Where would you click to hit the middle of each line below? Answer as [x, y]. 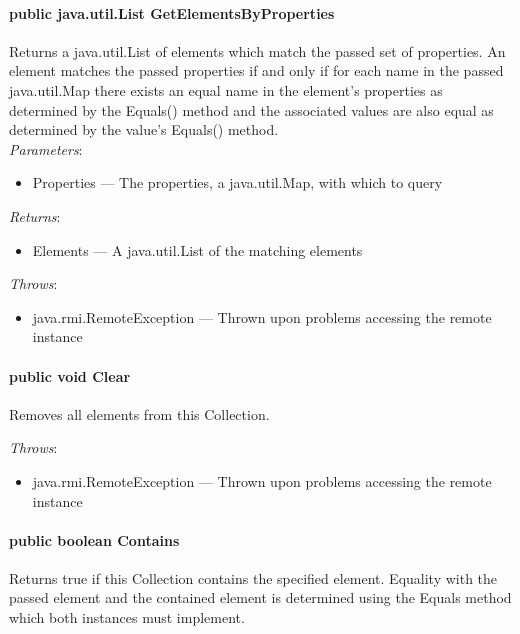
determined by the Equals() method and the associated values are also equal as [251, 109]
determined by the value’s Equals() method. [144, 129]
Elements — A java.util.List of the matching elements [197, 249]
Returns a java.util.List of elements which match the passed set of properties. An [257, 50]
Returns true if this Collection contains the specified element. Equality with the [253, 577]
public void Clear [70, 375]
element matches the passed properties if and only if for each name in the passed [256, 70]
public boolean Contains [94, 539]
